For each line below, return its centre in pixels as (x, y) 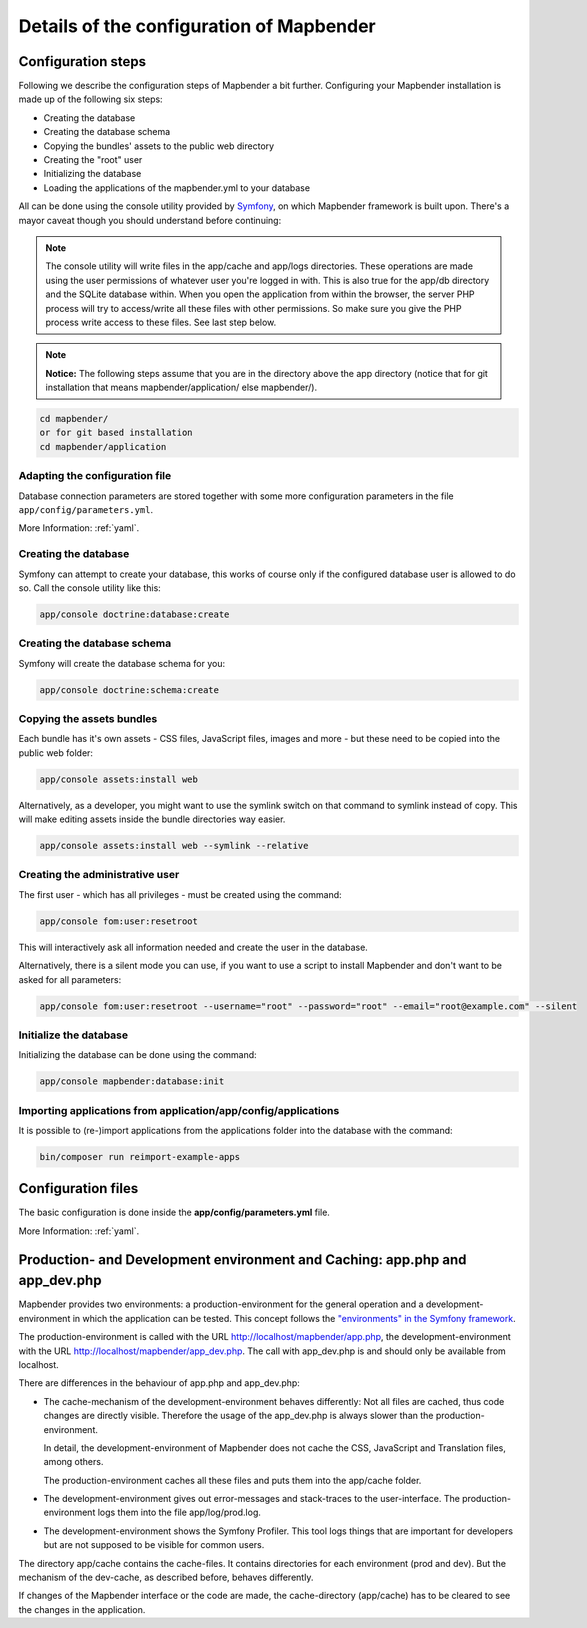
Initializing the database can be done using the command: (137, 1055)
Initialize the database (73, 1035)
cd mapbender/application (103, 446)
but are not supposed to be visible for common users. (154, 1545)
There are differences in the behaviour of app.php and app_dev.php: (159, 1383)
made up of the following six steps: (91, 99)
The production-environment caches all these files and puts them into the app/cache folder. (232, 1480)
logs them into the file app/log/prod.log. (179, 1512)
